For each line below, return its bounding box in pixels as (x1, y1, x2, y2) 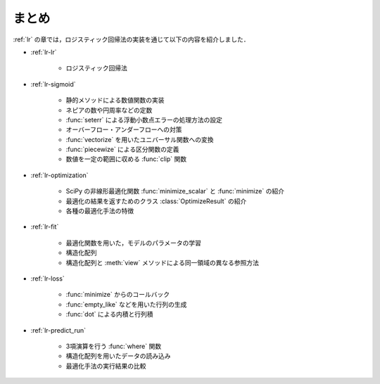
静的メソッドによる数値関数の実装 (65, 96, 165, 105)
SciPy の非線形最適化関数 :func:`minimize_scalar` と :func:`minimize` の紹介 (65, 187, 285, 196)
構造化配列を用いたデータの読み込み (65, 352, 171, 360)
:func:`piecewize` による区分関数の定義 (65, 145, 179, 154)
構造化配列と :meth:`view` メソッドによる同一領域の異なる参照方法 (65, 258, 260, 267)
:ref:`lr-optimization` (30, 171, 89, 179)
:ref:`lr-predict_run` (30, 326, 87, 334)
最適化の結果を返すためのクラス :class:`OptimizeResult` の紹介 (65, 197, 247, 205)
